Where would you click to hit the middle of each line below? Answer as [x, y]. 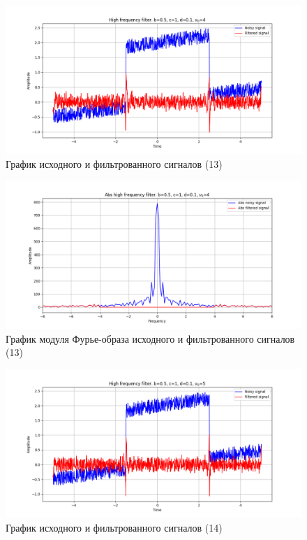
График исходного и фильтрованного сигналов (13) [114, 163]
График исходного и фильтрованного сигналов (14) [114, 527]
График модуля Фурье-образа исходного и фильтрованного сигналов [150, 338]
